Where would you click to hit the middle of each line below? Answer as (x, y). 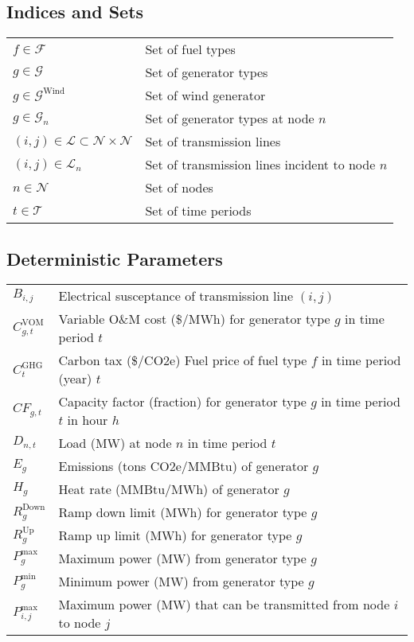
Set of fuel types (190, 49)
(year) (75, 379)
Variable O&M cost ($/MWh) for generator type (194, 319)
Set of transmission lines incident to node (260, 165)
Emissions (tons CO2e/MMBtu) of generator (184, 466)
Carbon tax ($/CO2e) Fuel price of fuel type (183, 360)
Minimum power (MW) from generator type (181, 582)
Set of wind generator (205, 95)
